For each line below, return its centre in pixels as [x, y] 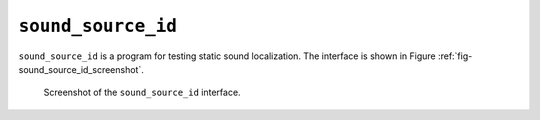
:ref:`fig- [455, 56]
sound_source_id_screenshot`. [81, 69]
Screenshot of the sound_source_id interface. [142, 92]
